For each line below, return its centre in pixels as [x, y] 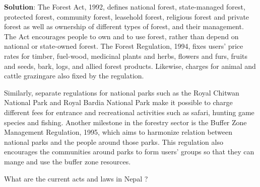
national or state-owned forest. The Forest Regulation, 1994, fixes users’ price [124, 46]
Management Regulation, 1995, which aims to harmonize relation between [118, 132]
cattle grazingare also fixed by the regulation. [74, 76]
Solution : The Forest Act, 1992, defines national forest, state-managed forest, [125, 7]
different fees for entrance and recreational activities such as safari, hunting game [129, 112]
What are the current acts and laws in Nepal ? [76, 178]
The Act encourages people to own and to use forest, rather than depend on [121, 36]
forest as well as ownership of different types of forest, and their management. [124, 26]
